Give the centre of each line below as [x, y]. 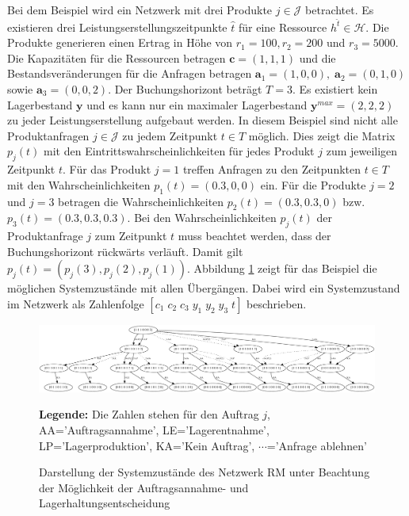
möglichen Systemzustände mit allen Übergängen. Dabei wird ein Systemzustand [204, 288]
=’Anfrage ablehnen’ [317, 445]
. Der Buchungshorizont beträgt [185, 89]
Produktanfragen [48, 135]
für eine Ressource [283, 27]
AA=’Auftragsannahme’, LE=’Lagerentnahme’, [154, 430]
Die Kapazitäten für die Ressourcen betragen [117, 57]
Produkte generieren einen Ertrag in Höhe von [120, 42]
